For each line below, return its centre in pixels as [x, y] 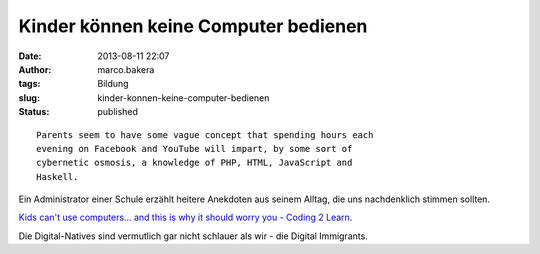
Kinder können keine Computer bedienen [193, 26]
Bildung [113, 84]
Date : [30, 56]
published [118, 112]
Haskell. [57, 176]
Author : [35, 69]
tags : [29, 84]
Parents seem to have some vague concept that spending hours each [205, 134]
